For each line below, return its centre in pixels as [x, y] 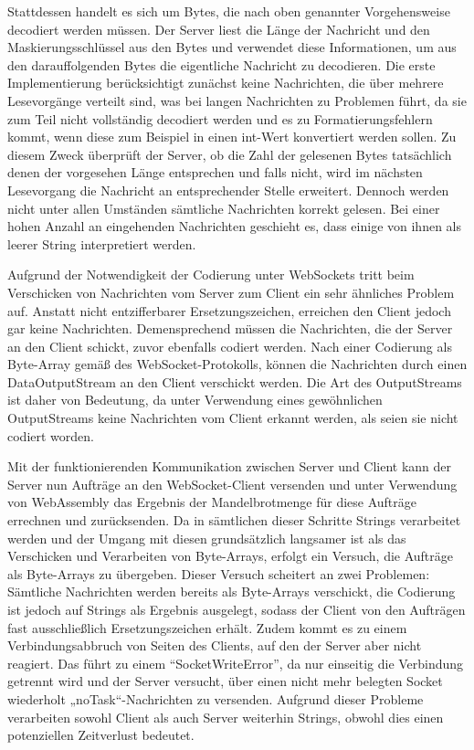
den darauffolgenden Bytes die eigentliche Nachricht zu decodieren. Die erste [221, 64]
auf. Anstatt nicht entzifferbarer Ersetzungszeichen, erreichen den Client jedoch [229, 310]
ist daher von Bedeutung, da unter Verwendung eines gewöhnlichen [195, 400]
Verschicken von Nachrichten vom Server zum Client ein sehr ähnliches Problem [231, 292]
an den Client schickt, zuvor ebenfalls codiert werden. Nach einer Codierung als [230, 346]
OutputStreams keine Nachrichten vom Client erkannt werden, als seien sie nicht [233, 418]
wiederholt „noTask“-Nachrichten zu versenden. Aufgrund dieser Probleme [216, 698]
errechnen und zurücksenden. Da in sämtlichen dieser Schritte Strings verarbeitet [234, 520]
